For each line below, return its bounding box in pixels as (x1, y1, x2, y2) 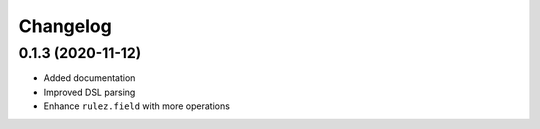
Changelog (18, 15, 112, 37)
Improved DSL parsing (43, 86, 136, 98)
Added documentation (43, 72, 136, 84)
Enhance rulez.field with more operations (43, 100, 230, 112)
